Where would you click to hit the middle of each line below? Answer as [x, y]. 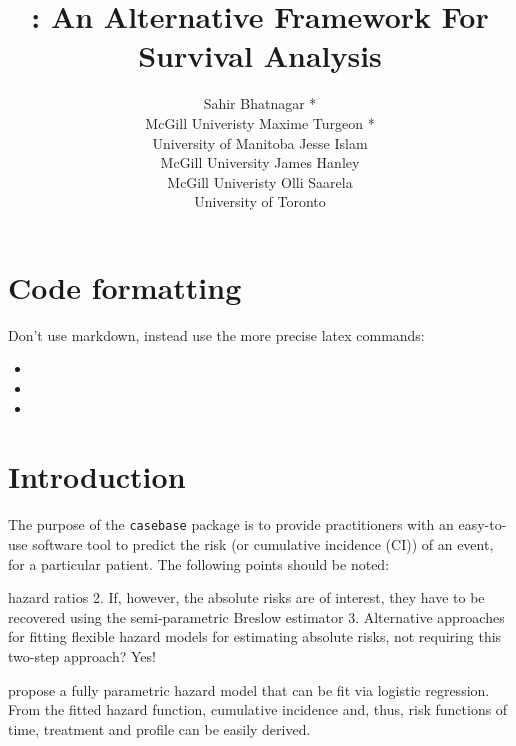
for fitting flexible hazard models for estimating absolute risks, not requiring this [255, 636]
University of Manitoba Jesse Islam [260, 142]
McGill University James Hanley [260, 162]
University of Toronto [260, 201]
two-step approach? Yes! [82, 655]
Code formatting [125, 286]
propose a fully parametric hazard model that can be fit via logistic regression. [249, 689]
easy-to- [482, 524]
